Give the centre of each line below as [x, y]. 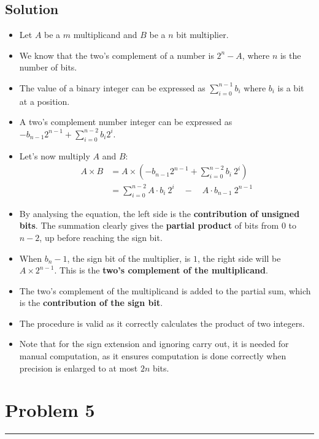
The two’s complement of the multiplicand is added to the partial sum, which [165, 290]
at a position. [44, 101]
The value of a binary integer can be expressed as [112, 87]
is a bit [291, 87]
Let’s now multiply [55, 155]
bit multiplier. [202, 35]
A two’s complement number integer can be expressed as [126, 122]
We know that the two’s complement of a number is [117, 55]
